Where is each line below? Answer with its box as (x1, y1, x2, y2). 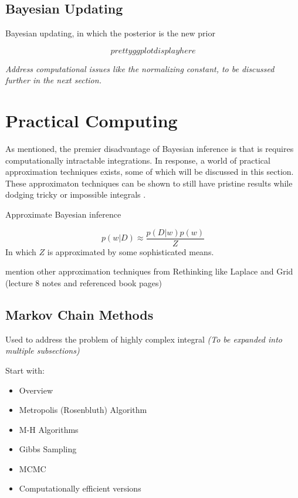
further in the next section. (5, 74, 101, 86)
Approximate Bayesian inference (5, 208, 121, 221)
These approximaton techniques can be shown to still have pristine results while (5, 177, 293, 189)
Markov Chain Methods (5, 305, 154, 323)
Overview (19, 384, 53, 396)
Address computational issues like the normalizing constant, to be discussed (5, 62, 275, 74)
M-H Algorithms (19, 423, 79, 435)
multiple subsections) (5, 344, 80, 357)
